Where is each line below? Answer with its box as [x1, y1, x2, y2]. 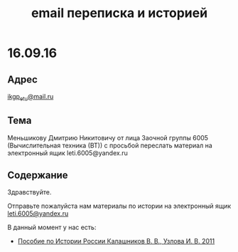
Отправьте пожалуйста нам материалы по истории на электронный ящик [7, 201, 232, 211]
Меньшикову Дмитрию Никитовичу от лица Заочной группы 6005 [7, 133, 208, 142]
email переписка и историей [31, 5, 208, 21]
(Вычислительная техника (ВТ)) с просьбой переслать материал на [7, 141, 213, 149]
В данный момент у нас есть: [7, 223, 97, 232]
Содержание [7, 169, 69, 181]
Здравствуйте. [7, 188, 52, 196]
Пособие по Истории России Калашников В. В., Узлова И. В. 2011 [17, 237, 215, 246]
